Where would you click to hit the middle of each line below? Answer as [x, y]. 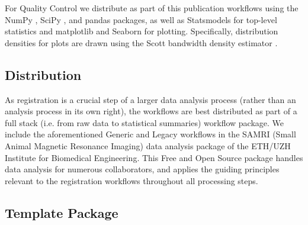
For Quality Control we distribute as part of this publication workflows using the [152, 8]
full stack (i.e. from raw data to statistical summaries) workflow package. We [145, 122]
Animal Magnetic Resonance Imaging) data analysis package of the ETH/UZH [148, 145]
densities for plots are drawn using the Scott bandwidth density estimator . [141, 42]
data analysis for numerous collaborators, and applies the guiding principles [142, 169]
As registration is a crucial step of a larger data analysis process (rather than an [150, 99]
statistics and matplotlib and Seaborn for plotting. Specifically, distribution [142, 31]
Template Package [62, 212]
